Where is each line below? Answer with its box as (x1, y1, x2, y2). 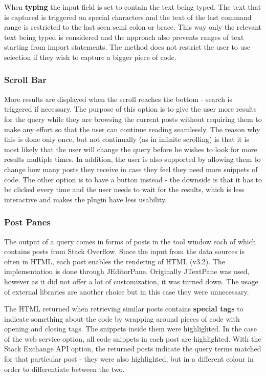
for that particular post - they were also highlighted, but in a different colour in (4, 353, 254, 364)
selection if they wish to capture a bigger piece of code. (4, 51, 176, 62)
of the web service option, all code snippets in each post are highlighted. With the (4, 333, 261, 344)
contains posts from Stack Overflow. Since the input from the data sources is (4, 246, 245, 257)
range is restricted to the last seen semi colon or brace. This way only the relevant (4, 22, 262, 32)
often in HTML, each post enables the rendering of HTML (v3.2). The (4, 256, 225, 266)
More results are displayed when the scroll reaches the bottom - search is (4, 93, 232, 104)
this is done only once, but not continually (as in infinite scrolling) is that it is (4, 134, 249, 144)
